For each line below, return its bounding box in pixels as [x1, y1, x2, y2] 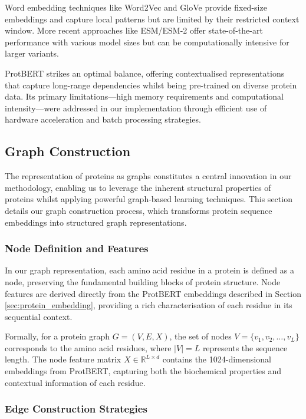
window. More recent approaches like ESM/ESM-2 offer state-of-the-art [5, 24, 263, 37]
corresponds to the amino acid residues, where [5, 341, 172, 354]
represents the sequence [202, 341, 288, 354]
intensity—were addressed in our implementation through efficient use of [5, 101, 267, 114]
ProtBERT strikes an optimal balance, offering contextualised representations [5, 67, 285, 79]
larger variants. [5, 47, 59, 60]
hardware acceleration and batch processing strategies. [5, 113, 201, 126]
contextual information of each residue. [5, 376, 146, 388]
